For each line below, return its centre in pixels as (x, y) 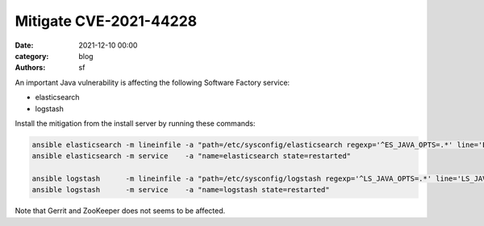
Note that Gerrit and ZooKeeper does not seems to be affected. (120, 211)
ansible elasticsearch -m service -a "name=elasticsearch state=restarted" (191, 156)
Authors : (30, 68)
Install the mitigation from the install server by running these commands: (135, 123)
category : (32, 56)
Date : (24, 45)
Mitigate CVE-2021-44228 (106, 21)
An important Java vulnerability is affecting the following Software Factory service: (152, 82)
